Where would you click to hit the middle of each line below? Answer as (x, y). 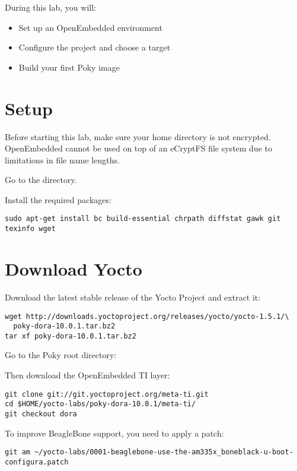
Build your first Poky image (69, 67)
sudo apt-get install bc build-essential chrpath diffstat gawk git (143, 219)
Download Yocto (74, 268)
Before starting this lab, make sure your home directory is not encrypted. (138, 136)
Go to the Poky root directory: (61, 355)
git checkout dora (41, 414)
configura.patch (37, 462)
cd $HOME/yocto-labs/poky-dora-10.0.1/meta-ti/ (100, 404)
